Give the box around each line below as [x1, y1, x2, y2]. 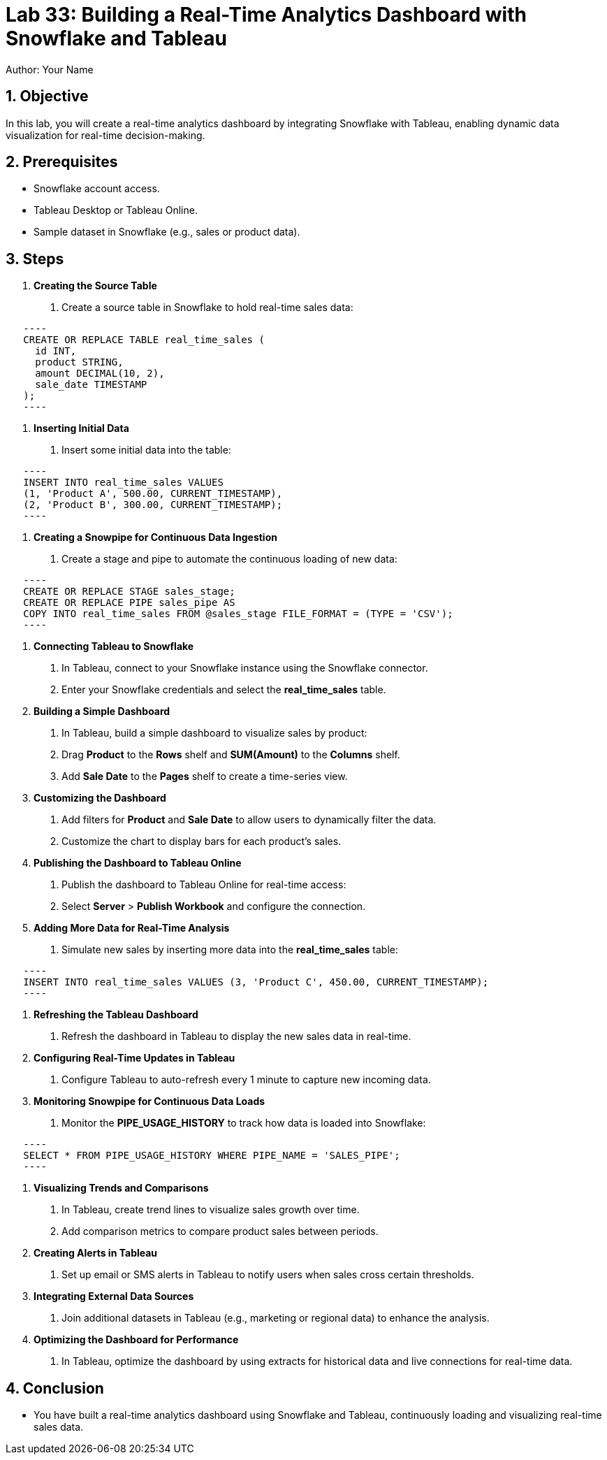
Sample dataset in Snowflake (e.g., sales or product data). [34, 226, 300, 238]
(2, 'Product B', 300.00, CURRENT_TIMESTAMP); [23, 499, 283, 511]
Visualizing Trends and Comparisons [34, 1182, 209, 1194]
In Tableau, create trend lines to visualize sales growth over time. [61, 1204, 360, 1216]
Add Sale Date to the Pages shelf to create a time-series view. [61, 770, 348, 783]
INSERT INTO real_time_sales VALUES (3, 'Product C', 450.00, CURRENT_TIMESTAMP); [23, 976, 489, 988]
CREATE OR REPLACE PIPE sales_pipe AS [23, 597, 235, 609]
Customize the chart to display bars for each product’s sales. [61, 835, 342, 848]
